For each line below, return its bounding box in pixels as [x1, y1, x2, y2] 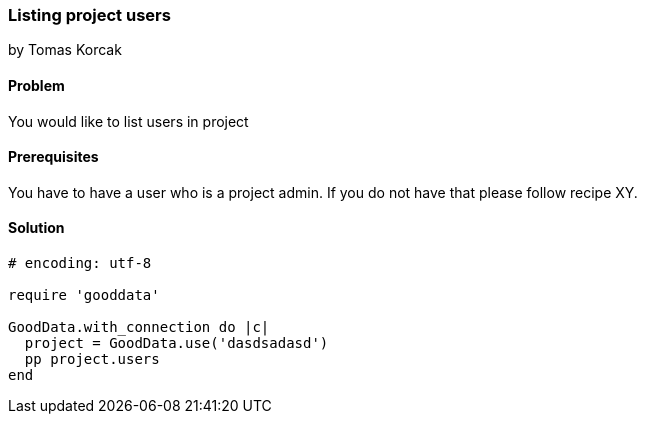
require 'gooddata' [8, 287, 160, 304]
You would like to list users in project [8, 112, 249, 130]
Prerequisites [8, 148, 99, 166]
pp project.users [24, 351, 160, 368]
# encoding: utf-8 [8, 255, 152, 272]
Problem [8, 76, 65, 94]
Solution [8, 219, 65, 237]
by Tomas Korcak [8, 41, 122, 59]
